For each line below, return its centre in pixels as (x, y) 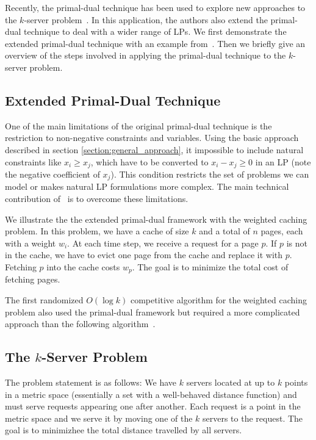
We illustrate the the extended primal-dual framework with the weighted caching (156, 219)
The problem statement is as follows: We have (91, 382)
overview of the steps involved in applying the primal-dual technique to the (145, 55)
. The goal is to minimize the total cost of (210, 267)
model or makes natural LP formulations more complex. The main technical (147, 186)
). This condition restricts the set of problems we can (210, 174)
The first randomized (44, 300)
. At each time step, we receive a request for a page (163, 243)
